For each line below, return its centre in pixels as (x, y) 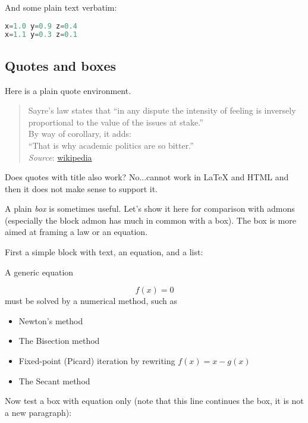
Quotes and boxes (61, 65)
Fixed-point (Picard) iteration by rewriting (97, 361)
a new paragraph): (38, 412)
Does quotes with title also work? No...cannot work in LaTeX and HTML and (147, 177)
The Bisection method (59, 341)
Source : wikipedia (60, 157)
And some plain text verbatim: (61, 7)
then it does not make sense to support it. (81, 188)
